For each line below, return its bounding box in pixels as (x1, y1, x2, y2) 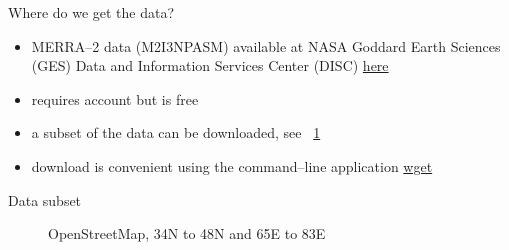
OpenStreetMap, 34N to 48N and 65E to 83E (48, 223, 326, 244)
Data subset (8, 189, 82, 210)
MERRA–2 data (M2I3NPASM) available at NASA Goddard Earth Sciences (31, 35, 501, 56)
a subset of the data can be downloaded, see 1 (31, 122, 321, 143)
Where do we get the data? (8, 2, 175, 22)
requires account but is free (31, 88, 199, 109)
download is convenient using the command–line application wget (31, 155, 433, 176)
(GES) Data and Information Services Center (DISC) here (31, 55, 389, 76)
